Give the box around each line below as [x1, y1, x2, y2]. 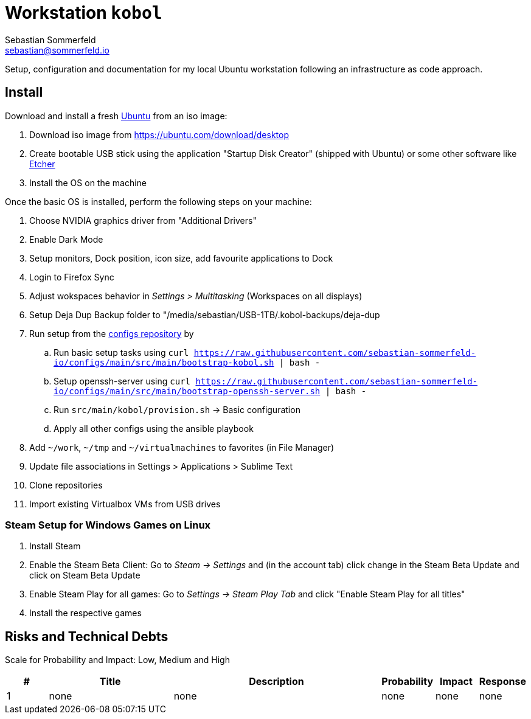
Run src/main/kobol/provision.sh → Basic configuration [54, 404, 300, 415]
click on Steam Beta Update [29, 570, 141, 581]
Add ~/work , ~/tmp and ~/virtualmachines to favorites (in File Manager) [29, 442, 335, 453]
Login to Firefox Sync [29, 271, 114, 282]
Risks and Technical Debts [5, 628, 168, 644]
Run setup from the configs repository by [29, 328, 194, 339]
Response [479, 675, 526, 688]
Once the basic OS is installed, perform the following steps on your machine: [5, 196, 312, 207]
